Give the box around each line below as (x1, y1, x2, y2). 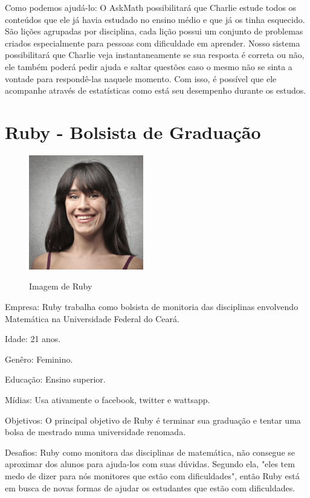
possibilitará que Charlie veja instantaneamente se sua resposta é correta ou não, (5, 48, 305, 61)
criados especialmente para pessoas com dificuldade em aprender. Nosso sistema (5, 36, 300, 49)
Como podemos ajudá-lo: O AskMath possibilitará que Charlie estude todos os (5, 1, 297, 13)
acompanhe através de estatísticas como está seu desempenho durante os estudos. (5, 84, 306, 97)
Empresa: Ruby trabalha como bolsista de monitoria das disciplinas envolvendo (5, 300, 299, 313)
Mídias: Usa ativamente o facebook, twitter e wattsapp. (5, 393, 210, 406)
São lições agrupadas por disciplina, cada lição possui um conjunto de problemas (5, 25, 303, 37)
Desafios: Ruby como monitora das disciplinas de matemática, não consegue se (5, 445, 295, 458)
